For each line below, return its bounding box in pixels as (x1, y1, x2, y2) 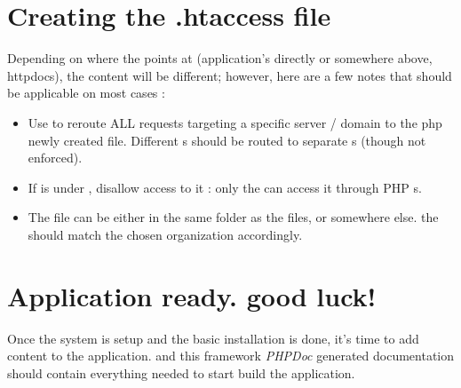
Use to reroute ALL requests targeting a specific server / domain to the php (28, 113, 442, 131)
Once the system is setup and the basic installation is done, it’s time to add (7, 329, 419, 347)
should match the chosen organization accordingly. (28, 225, 303, 243)
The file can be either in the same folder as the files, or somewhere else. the (28, 208, 439, 226)
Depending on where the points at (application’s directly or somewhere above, (7, 49, 433, 67)
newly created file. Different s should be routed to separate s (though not (28, 131, 426, 149)
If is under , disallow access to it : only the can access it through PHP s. (28, 178, 422, 196)
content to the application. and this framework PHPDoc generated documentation (7, 346, 455, 365)
